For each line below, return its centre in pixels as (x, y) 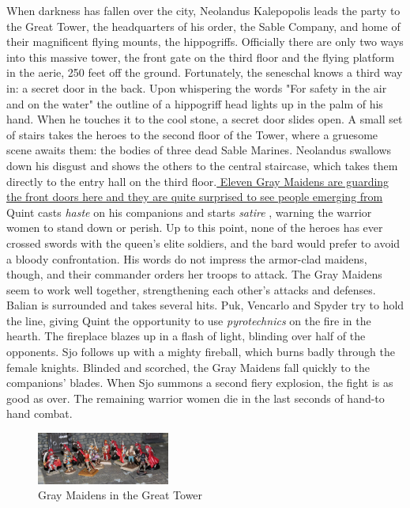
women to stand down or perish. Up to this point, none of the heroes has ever (195, 227)
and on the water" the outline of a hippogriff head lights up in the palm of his (195, 103)
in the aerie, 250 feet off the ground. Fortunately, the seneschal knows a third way (205, 72)
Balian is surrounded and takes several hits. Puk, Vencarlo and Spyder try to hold (205, 305)
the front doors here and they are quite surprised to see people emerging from (195, 197)
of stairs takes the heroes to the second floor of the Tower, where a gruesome (192, 134)
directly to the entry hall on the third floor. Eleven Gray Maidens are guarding (198, 181)
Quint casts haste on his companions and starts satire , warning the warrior (189, 212)
